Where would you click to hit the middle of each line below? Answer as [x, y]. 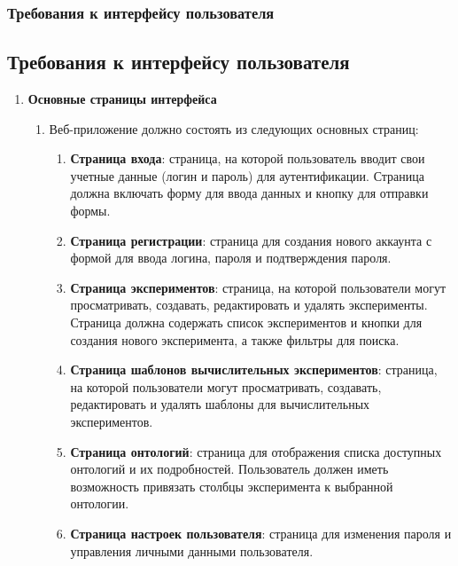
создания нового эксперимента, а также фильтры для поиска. [235, 339]
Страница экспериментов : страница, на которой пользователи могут [258, 287]
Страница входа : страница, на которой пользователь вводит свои [248, 158]
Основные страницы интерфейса [122, 99]
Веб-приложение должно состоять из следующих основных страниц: [234, 128]
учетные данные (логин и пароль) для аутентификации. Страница [248, 175]
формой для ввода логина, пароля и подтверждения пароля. [231, 258]
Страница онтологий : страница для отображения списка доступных [256, 451]
